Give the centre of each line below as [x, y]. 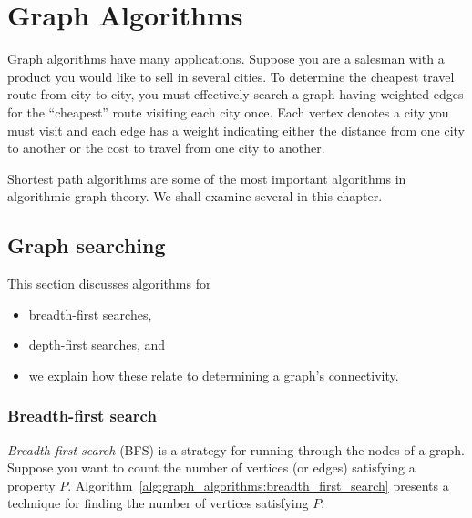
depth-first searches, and [97, 345]
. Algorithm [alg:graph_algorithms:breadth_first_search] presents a [258, 485]
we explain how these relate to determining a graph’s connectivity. [214, 375]
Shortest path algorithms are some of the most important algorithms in [207, 178]
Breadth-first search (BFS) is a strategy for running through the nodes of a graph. [236, 449]
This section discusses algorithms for [109, 284]
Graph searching [87, 245]
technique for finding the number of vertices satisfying [158, 503]
